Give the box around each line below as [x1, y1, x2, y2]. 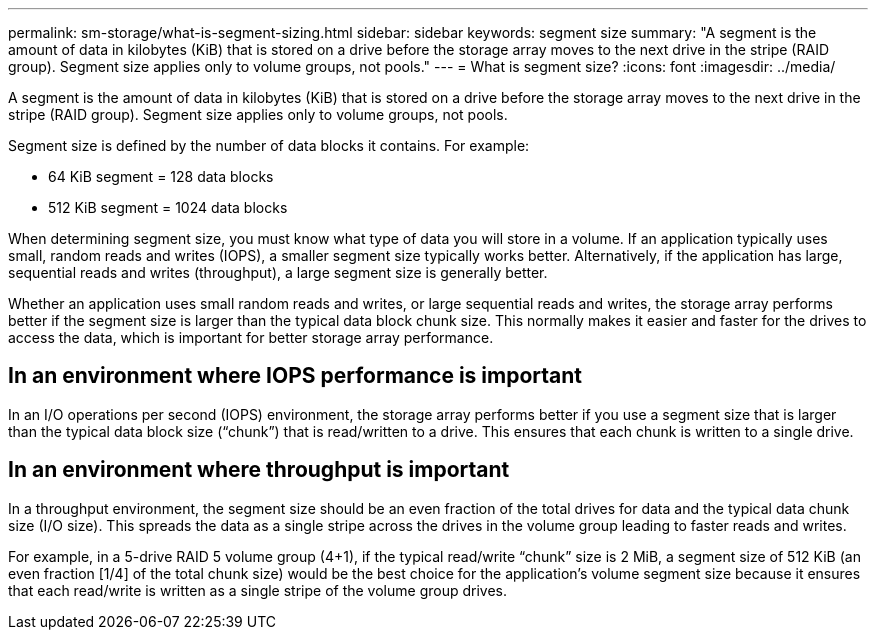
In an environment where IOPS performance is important [8, 363, 583, 389]
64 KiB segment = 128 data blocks [48, 168, 274, 185]
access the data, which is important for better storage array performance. [8, 329, 494, 346]
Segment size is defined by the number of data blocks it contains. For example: [8, 137, 530, 154]
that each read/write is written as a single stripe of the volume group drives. [8, 581, 507, 599]
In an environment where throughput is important [8, 457, 510, 483]
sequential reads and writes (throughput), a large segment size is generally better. [8, 264, 548, 281]
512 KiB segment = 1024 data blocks [48, 199, 288, 216]
